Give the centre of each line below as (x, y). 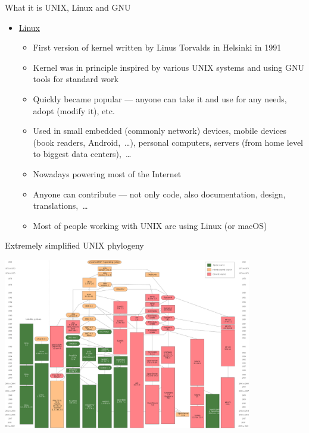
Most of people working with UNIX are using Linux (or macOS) (150, 225)
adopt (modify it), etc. (74, 110)
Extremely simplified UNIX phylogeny (74, 245)
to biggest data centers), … (82, 154)
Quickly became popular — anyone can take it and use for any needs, (160, 98)
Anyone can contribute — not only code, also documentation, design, (159, 194)
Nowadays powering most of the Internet (107, 173)
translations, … (60, 205)
